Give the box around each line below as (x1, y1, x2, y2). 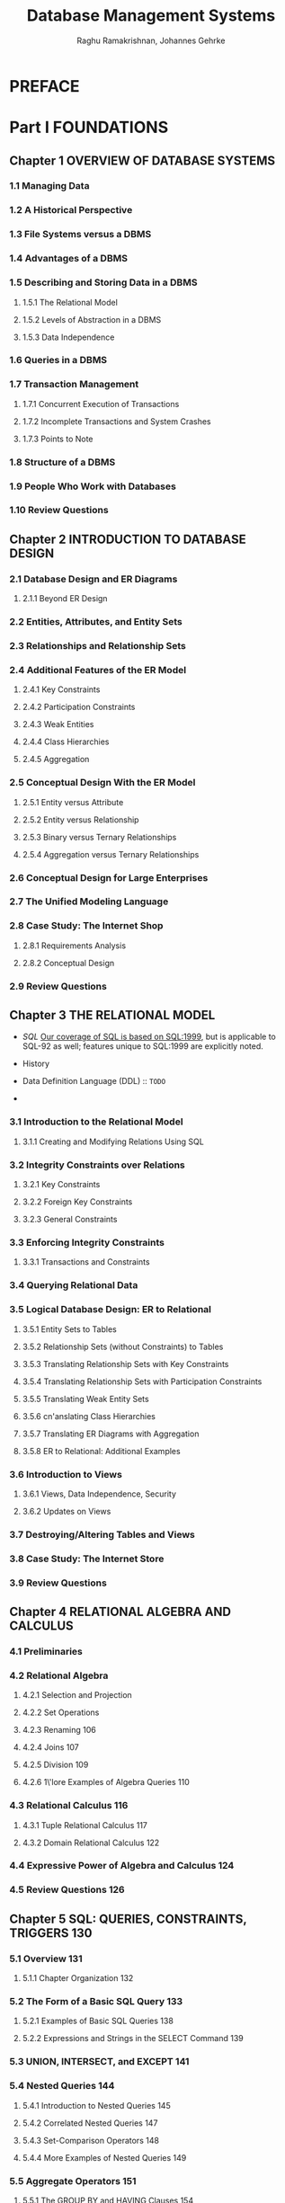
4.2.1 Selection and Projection (22, 1690, 132, 1701)
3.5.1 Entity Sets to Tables (22, 1323, 117, 1335)
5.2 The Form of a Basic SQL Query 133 (9, 1995, 183, 2008)
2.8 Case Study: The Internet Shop (9, 919, 164, 932)
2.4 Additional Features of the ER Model (9, 663, 187, 676)
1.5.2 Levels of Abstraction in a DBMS (22, 314, 162, 324)
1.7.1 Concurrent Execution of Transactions (22, 398, 180, 409)
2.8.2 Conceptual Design (22, 957, 115, 968)
